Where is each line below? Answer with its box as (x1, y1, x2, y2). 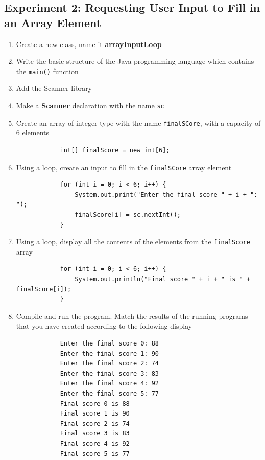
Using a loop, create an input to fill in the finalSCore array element (16, 162, 232, 172)
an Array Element (4, 14, 102, 30)
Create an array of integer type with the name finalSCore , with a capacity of (16, 117, 261, 128)
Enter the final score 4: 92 (60, 380, 159, 387)
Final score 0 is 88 (60, 400, 130, 407)
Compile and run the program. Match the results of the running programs (16, 310, 248, 321)
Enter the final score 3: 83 (60, 370, 159, 377)
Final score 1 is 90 (60, 410, 130, 418)
